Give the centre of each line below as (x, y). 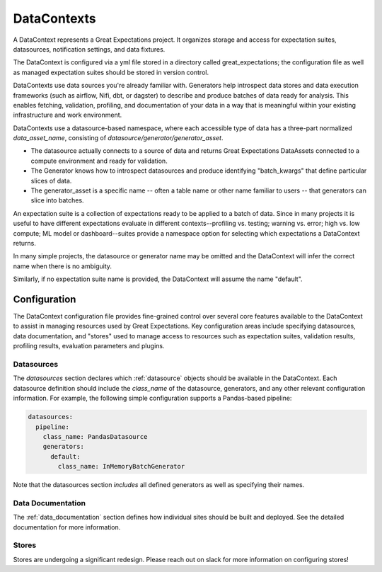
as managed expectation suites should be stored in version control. (111, 72)
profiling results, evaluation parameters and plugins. (89, 346)
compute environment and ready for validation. (99, 161)
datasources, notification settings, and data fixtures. (89, 49)
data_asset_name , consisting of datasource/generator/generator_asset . (118, 138)
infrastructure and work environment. (68, 115)
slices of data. (51, 181)
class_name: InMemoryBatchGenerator (121, 467)
